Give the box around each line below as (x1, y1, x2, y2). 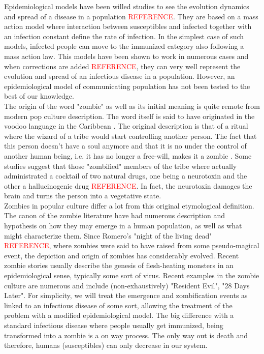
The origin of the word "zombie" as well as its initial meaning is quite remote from (4, 100, 260, 111)
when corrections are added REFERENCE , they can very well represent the (4, 61, 241, 71)
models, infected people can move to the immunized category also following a (4, 41, 244, 51)
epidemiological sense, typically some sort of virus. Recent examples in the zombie (4, 270, 259, 281)
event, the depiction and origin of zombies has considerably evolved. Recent (4, 250, 239, 260)
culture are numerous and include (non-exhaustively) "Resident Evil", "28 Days (4, 280, 250, 290)
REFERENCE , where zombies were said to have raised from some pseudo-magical (4, 240, 259, 251)
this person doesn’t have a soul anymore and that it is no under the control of (4, 140, 247, 151)
